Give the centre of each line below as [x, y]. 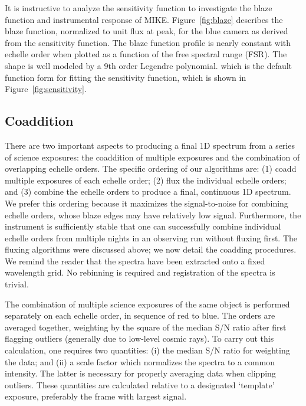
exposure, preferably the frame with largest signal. [96, 396]
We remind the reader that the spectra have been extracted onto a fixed [135, 261]
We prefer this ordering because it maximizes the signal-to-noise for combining [147, 203]
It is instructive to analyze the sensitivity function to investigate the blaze [139, 8]
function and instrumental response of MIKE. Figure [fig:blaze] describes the [144, 19]
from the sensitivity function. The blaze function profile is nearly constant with [148, 42]
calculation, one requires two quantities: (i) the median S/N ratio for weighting [147, 350]
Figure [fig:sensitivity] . [46, 89]
